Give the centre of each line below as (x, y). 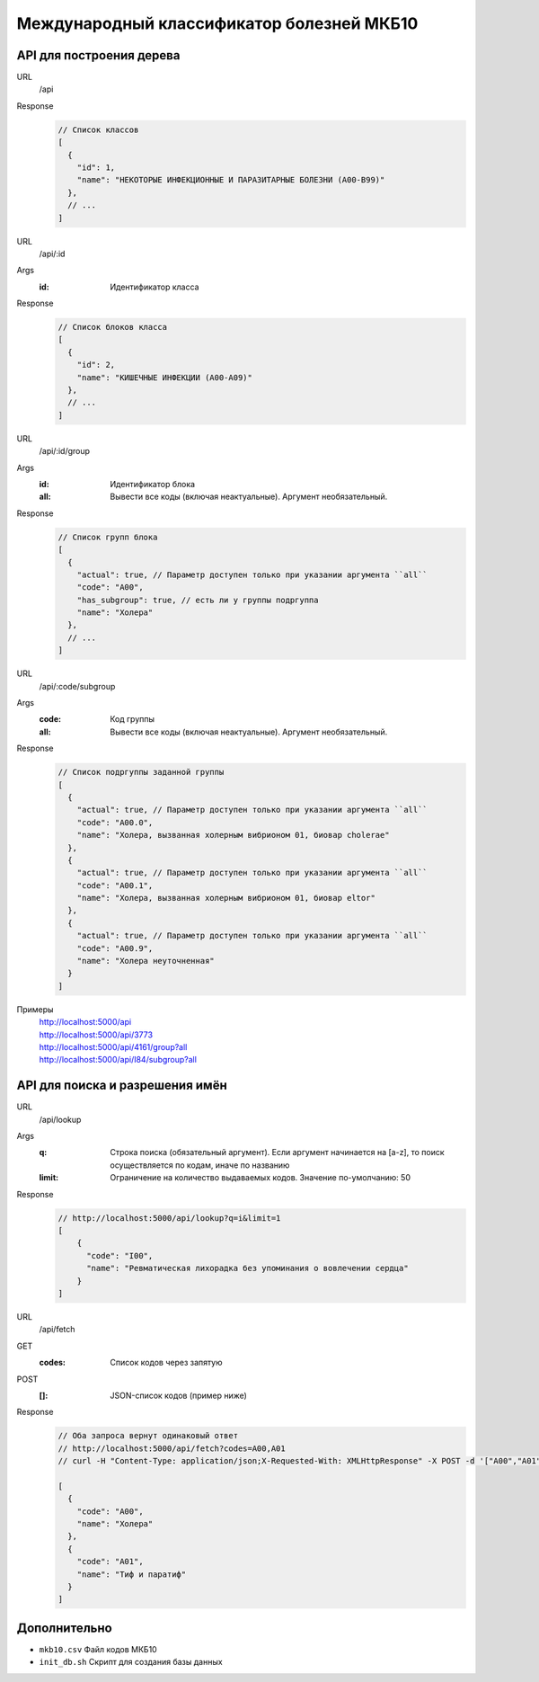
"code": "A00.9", (115, 948)
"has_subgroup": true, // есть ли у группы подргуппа (198, 600)
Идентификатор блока (153, 484)
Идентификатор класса (155, 287)
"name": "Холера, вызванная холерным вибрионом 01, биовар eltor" (226, 898)
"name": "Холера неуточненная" (146, 961)
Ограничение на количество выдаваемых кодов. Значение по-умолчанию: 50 (260, 1178)
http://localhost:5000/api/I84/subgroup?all (118, 1060)
